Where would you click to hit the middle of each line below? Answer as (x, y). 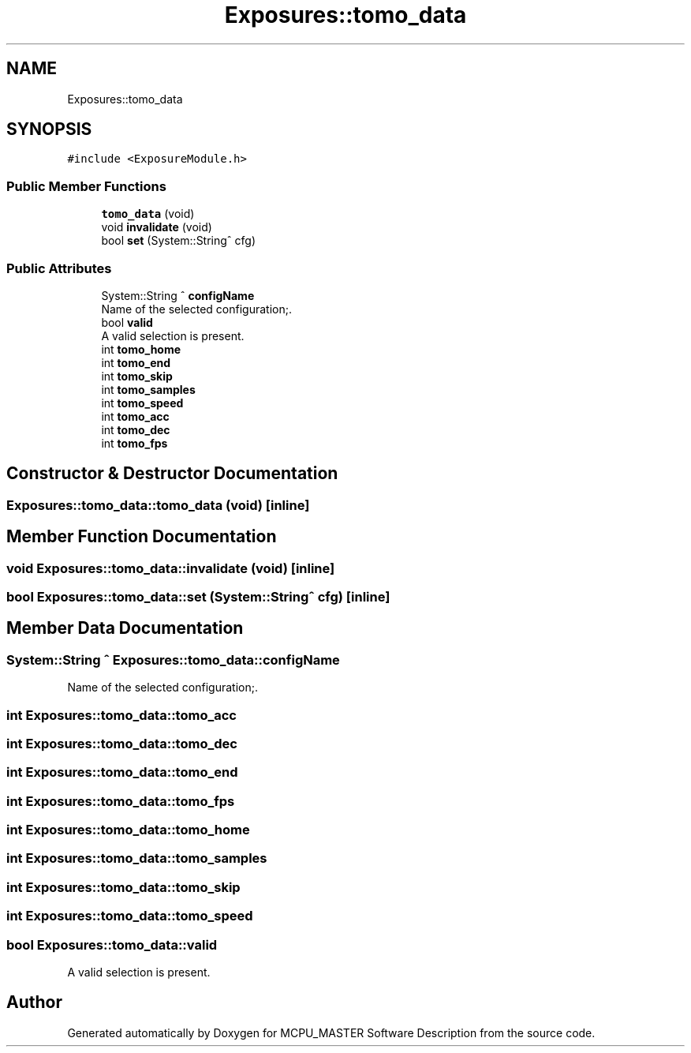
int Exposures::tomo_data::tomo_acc (121, 715)
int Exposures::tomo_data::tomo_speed (130, 916)
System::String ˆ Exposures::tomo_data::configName (173, 660)
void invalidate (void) (157, 227)
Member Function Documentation (142, 537)
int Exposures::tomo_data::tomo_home (128, 830)
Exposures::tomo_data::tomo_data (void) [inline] (158, 505)
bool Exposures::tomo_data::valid (112, 944)
